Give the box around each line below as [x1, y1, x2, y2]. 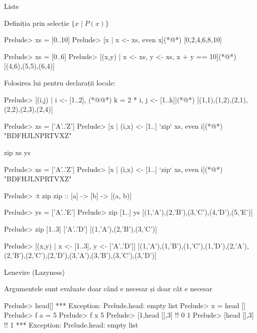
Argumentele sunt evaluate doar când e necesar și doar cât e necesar [4, 283, 213, 294]
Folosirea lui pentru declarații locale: [4, 77, 116, 87]
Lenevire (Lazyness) [4, 266, 65, 277]
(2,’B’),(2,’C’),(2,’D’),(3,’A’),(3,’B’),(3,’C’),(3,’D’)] [4, 250, 157, 260]
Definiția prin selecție [4, 17, 69, 28]
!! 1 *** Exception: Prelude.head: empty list [4, 320, 138, 330]
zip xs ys [4, 147, 31, 157]
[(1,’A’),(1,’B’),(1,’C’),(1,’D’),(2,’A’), [137, 240, 249, 250]
